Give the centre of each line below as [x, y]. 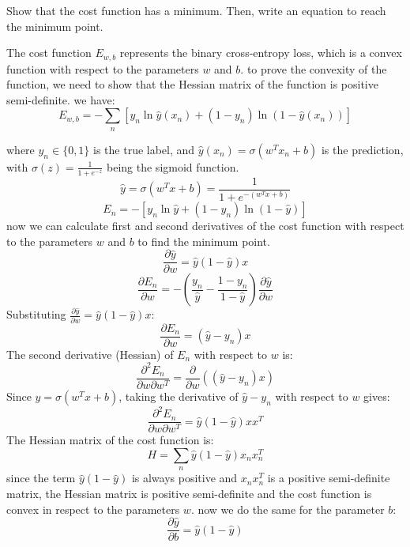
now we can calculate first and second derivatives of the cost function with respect [205, 226]
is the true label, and [144, 149]
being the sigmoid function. [173, 166]
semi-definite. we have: [61, 99]
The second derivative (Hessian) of [90, 354]
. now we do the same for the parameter [288, 509]
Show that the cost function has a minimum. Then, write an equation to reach [196, 10]
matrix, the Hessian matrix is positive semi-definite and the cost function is [189, 493]
